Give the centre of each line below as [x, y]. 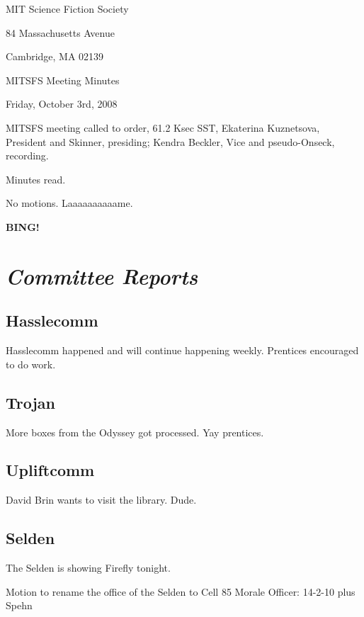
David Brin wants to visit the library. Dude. [101, 500]
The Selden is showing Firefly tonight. [88, 568]
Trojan [31, 402]
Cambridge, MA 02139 [55, 56]
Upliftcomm [50, 470]
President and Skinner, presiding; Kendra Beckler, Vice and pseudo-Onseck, [170, 141]
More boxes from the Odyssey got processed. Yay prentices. [135, 432]
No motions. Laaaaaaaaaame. [69, 203]
